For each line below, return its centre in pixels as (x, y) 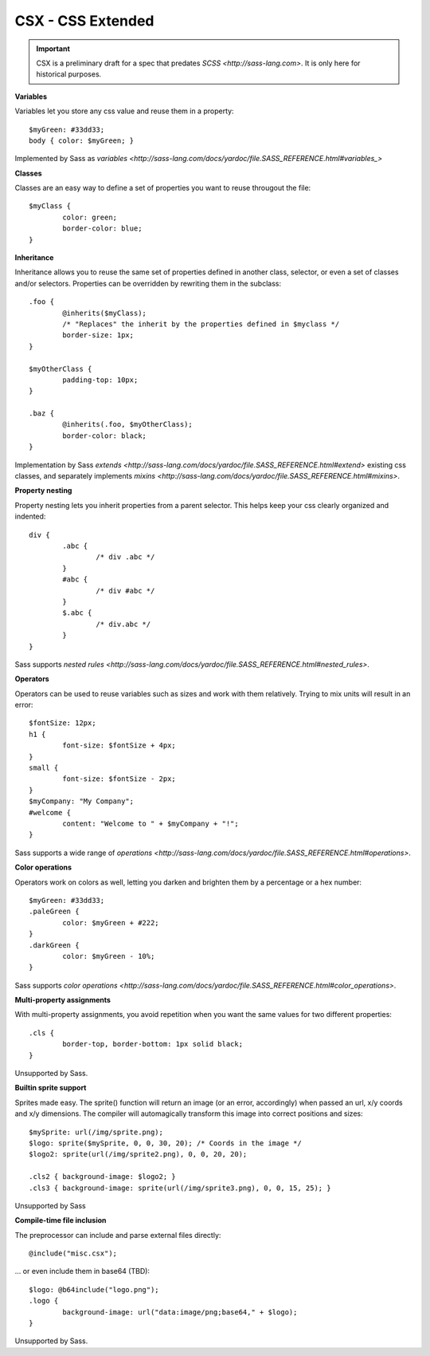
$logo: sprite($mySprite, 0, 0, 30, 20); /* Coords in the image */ (165, 1143)
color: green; (90, 217)
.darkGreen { (54, 945)
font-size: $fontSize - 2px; (119, 779)
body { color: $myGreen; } (82, 140)
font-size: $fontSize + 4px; (119, 745)
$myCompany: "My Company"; (82, 801)
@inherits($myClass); (105, 313)
